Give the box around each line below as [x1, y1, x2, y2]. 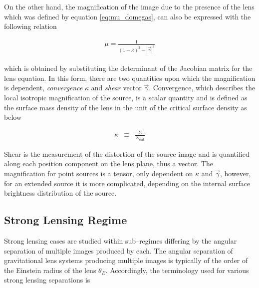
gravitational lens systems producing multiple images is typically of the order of [4, 255, 248, 266]
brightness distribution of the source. [4, 188, 117, 198]
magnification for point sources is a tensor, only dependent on [4, 168, 193, 178]
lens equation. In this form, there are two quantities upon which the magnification [4, 72, 256, 83]
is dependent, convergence [4, 82, 83, 93]
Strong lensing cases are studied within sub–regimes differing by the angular [4, 235, 237, 246]
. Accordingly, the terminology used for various [105, 265, 249, 275]
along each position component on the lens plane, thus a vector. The [4, 158, 214, 169]
